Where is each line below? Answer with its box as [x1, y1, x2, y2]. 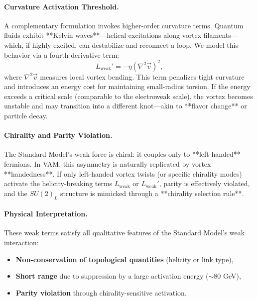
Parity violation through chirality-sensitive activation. [15, 287, 187, 298]
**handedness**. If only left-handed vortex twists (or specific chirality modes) [4, 168, 242, 179]
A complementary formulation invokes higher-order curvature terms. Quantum [4, 20, 244, 30]
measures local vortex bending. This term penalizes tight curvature [40, 71, 245, 82]
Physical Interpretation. [4, 208, 88, 219]
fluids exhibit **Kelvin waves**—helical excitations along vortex [4, 30, 202, 40]
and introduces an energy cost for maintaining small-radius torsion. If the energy [4, 81, 251, 92]
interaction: [4, 237, 39, 247]
